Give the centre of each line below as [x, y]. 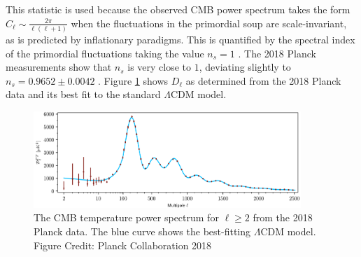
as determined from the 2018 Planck [263, 80]
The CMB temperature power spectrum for [126, 217]
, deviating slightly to [245, 67]
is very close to [160, 67]
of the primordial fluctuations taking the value [105, 53]
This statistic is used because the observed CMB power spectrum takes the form [178, 9]
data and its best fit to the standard [83, 94]
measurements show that [59, 67]
